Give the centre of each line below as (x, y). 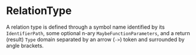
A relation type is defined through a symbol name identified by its (86, 27)
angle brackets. (25, 46)
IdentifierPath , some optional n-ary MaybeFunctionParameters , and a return (98, 33)
